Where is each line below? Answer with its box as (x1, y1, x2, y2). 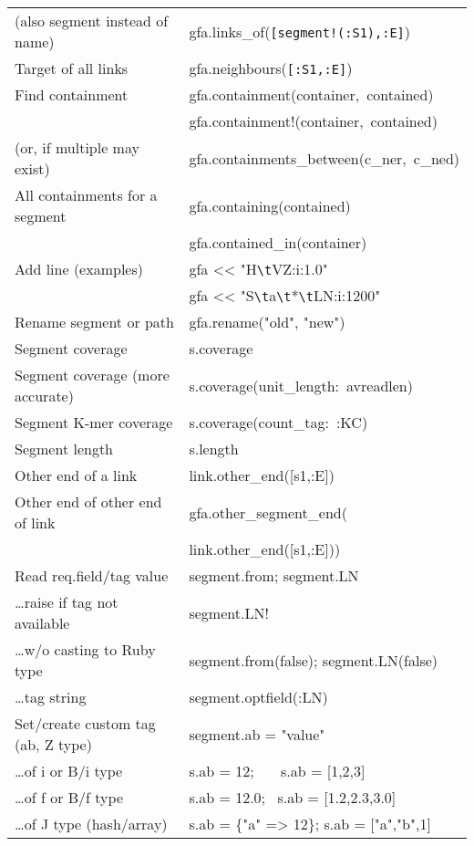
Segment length (15, 438, 114, 459)
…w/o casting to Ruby (15, 639, 156, 660)
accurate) (15, 385, 74, 406)
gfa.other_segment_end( (189, 501, 347, 523)
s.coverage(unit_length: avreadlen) (189, 374, 413, 396)
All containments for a (15, 184, 158, 205)
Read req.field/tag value (15, 565, 169, 586)
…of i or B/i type (15, 760, 123, 781)
